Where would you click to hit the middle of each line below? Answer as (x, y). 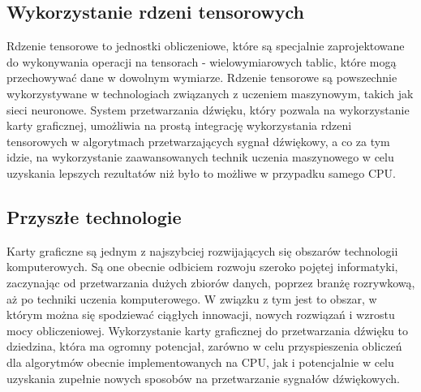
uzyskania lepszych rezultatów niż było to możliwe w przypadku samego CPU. (202, 172)
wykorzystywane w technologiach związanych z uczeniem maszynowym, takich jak (210, 93)
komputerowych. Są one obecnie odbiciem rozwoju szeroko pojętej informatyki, (202, 267)
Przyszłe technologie (94, 216)
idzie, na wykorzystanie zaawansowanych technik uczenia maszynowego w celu (200, 157)
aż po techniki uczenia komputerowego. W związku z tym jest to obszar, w (192, 298)
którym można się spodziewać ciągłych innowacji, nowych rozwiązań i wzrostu (201, 314)
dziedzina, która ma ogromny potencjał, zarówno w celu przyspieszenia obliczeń (204, 346)
